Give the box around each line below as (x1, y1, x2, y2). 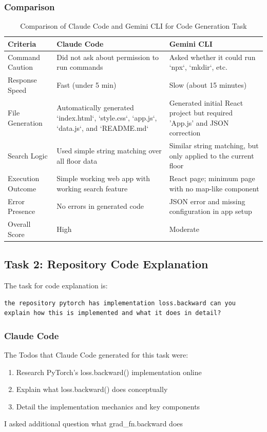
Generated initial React (169, 97, 243, 108)
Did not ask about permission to (56, 51, 159, 62)
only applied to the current (169, 150, 254, 161)
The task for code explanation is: (4, 280, 108, 290)
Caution (8, 62, 33, 72)
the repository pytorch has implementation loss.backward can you (4, 299, 236, 307)
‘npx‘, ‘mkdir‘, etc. (169, 62, 227, 72)
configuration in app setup (169, 206, 252, 217)
